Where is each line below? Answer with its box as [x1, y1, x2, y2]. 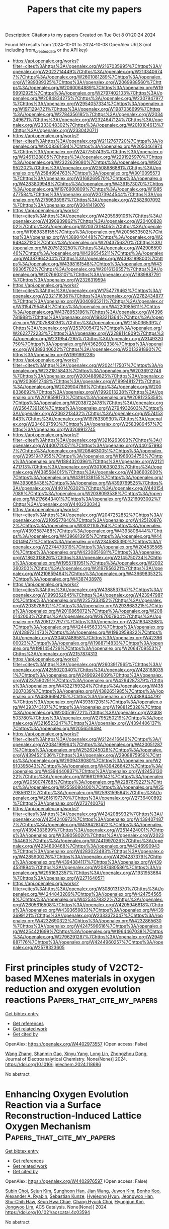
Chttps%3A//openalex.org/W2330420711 [12, 127, 98, 133]
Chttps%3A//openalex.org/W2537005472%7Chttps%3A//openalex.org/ [12, 325, 162, 331]
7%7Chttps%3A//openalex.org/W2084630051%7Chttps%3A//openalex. [12, 447, 163, 453]
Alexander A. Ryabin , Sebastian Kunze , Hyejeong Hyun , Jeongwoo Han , [5, 1193, 154, 1199]
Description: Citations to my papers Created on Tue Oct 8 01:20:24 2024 [5, 32, 156, 38]
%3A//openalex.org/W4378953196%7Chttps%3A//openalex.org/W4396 [12, 309, 163, 315]
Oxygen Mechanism [5, 1121, 91, 1132]
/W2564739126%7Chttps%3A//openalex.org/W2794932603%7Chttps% [12, 405, 164, 411]
